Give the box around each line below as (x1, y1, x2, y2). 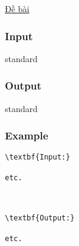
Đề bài (5, 2, 30, 15)
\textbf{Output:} (5, 214, 75, 223)
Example (5, 128, 49, 143)
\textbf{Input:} (5, 153, 70, 162)
